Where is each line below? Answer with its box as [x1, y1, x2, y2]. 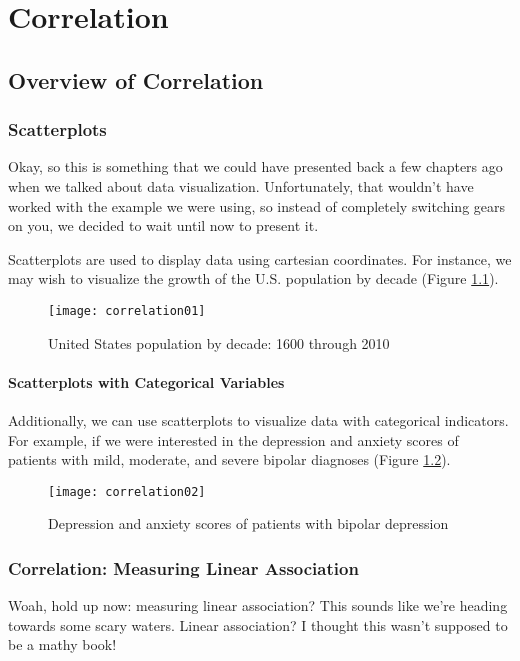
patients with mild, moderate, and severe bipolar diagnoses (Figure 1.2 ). [8, 449, 451, 470]
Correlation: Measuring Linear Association [8, 555, 359, 580]
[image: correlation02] [48, 484, 206, 499]
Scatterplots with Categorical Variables [8, 371, 285, 392]
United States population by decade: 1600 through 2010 [48, 332, 390, 353]
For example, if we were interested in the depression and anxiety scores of [8, 429, 459, 450]
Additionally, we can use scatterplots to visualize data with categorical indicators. [8, 409, 509, 430]
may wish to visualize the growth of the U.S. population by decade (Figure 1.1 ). [8, 268, 499, 289]
